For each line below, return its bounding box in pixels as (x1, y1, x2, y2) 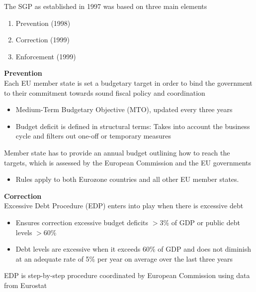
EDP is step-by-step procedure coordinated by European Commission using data (4, 270, 250, 281)
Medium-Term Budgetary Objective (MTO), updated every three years (15, 104, 233, 115)
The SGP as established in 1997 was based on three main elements (4, 1, 207, 11)
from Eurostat (4, 280, 47, 290)
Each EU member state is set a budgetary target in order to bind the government (4, 77, 253, 88)
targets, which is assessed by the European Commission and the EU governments (4, 157, 251, 167)
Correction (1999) (15, 34, 70, 45)
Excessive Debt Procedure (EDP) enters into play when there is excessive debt (4, 200, 244, 211)
